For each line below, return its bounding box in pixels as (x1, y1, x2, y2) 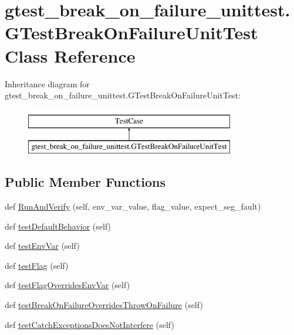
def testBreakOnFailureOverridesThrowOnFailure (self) (5, 299, 203, 311)
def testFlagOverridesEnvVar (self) (5, 279, 130, 291)
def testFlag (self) (5, 259, 69, 271)
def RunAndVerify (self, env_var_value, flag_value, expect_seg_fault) (5, 200, 261, 213)
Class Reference (5, 43, 136, 67)
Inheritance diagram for (5, 77, 90, 90)
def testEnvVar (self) (5, 240, 80, 252)
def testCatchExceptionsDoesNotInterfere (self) (5, 318, 174, 330)
